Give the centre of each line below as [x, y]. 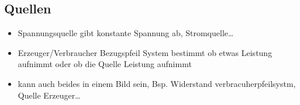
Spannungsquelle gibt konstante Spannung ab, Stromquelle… [126, 33]
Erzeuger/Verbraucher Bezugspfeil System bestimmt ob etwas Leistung [145, 52]
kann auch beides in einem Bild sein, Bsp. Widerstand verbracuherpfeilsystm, [157, 83]
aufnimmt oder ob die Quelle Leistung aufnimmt [105, 64]
